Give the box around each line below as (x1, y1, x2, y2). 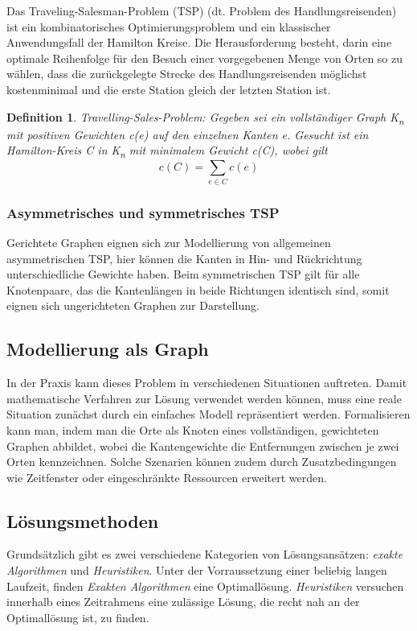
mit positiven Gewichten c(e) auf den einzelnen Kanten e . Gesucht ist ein (6, 126, 369, 142)
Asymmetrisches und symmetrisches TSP (6, 202, 280, 222)
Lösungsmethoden (6, 508, 159, 533)
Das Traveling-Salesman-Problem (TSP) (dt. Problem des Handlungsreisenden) (6, 2, 397, 19)
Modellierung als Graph (6, 336, 209, 361)
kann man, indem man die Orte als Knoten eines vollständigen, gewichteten (6, 421, 379, 438)
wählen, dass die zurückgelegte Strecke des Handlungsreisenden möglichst (6, 65, 367, 82)
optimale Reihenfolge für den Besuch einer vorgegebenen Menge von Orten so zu (6, 49, 403, 66)
